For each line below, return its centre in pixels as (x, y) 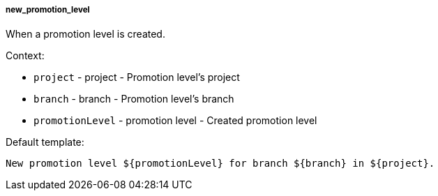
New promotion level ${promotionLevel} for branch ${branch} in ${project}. (220, 164)
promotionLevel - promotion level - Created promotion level (175, 121)
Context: (25, 56)
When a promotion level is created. (85, 34)
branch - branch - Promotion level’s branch (134, 99)
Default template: (45, 142)
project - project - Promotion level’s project (137, 77)
